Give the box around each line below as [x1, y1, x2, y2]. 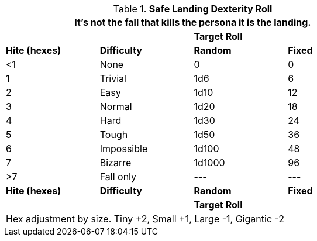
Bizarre [99, 157, 132, 168]
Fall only [99, 171, 137, 183]
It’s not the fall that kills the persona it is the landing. [74, 16, 311, 28]
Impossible [99, 143, 148, 154]
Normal [99, 101, 132, 112]
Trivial [99, 73, 126, 84]
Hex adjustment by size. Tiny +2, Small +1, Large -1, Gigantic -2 [6, 213, 285, 225]
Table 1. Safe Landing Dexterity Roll [113, 3, 273, 15]
